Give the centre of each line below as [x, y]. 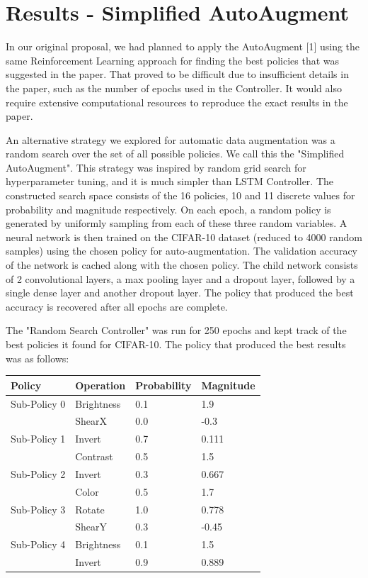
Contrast [94, 456]
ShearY [91, 527]
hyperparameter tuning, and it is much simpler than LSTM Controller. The [170, 181]
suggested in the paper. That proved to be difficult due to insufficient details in [177, 74]
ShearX [91, 421]
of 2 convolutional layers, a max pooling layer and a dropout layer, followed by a [180, 278]
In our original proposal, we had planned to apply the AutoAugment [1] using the [183, 46]
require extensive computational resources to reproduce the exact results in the [177, 102]
